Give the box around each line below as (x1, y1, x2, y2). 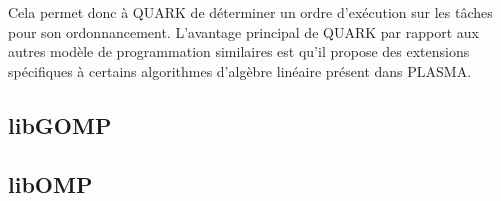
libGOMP (8, 109, 112, 140)
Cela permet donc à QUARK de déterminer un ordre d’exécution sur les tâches (8, 2, 493, 22)
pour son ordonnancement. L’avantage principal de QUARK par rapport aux (8, 21, 479, 42)
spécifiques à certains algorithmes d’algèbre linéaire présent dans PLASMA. (8, 60, 472, 81)
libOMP (8, 168, 93, 199)
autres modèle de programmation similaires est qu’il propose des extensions (8, 41, 470, 62)
